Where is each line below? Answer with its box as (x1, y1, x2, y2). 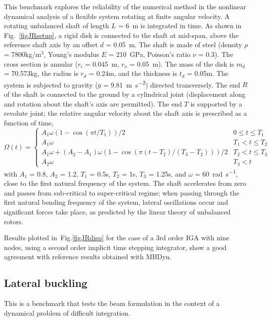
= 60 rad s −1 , (195, 167, 238, 178)
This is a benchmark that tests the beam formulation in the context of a (4, 298, 220, 308)
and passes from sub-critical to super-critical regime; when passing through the (4, 187, 239, 197)
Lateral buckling (4, 275, 88, 290)
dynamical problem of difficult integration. (4, 307, 130, 318)
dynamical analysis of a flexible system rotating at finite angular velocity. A (4, 11, 230, 21)
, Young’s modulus (44, 49, 99, 59)
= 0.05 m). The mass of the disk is (129, 58, 234, 69)
